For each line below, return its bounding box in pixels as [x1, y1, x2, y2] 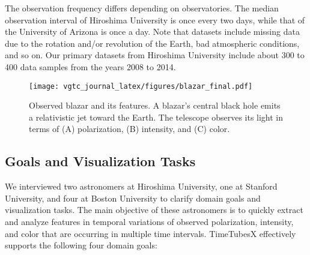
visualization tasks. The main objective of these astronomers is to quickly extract [5, 203, 303, 216]
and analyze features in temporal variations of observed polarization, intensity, [5, 215, 294, 227]
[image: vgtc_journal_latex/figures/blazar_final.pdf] [29, 82, 253, 91]
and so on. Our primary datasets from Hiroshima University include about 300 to [5, 49, 305, 61]
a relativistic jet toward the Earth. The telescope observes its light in [29, 110, 284, 123]
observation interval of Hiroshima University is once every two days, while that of [5, 13, 305, 26]
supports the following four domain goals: [5, 239, 157, 251]
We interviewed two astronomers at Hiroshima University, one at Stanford [5, 180, 278, 193]
